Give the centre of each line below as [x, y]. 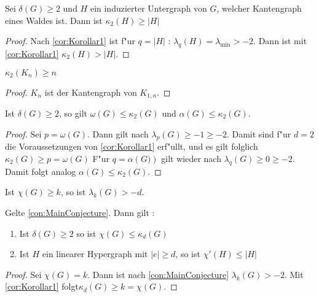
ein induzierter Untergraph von [148, 8]
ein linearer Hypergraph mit [95, 254]
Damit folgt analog [41, 171]
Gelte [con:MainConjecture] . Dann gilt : [80, 212]
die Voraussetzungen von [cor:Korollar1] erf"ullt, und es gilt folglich [132, 146]
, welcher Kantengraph [259, 8]
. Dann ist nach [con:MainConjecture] [158, 274]
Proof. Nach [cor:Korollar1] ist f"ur [70, 41]
